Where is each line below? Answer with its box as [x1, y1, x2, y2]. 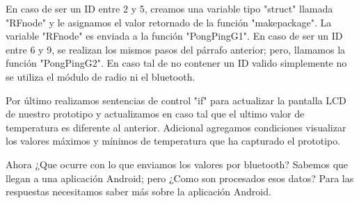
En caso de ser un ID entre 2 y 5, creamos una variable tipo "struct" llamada [6, 1, 333, 15]
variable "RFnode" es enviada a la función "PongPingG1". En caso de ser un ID [6, 29, 343, 43]
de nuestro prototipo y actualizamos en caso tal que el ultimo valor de [6, 106, 305, 121]
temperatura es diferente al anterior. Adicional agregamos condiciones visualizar [6, 120, 346, 134]
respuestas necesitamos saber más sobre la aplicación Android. [6, 184, 271, 199]
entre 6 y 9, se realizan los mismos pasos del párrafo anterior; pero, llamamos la [6, 42, 346, 56]
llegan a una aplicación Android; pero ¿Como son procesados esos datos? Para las [6, 170, 354, 185]
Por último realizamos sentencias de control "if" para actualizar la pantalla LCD [6, 92, 346, 107]
